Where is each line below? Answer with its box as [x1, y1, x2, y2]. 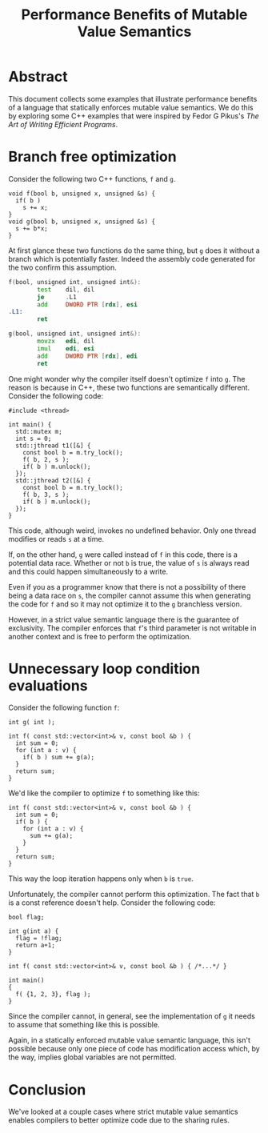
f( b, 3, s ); [22, 490, 70, 498]
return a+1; [15, 942, 56, 950]
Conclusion [8, 1080, 86, 1099]
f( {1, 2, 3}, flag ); [15, 991, 91, 999]
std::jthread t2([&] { [15, 476, 91, 485]
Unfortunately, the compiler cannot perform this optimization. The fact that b [8, 890, 260, 899]
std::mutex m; [15, 427, 62, 435]
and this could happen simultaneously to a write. [8, 566, 169, 576]
